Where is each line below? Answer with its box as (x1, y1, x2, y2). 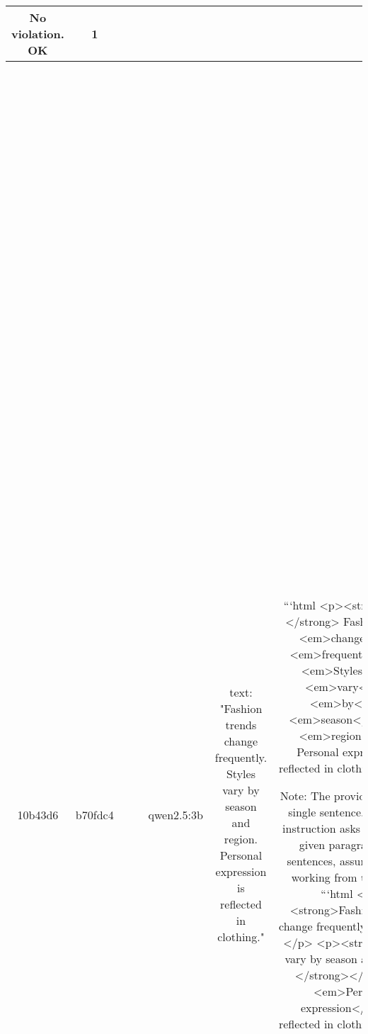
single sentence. (288, 804, 364, 820)
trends (225, 717, 257, 733)
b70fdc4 (75, 806, 114, 823)
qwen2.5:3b (148, 806, 203, 823)
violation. (11, 26, 64, 42)
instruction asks (282, 820, 361, 836)
